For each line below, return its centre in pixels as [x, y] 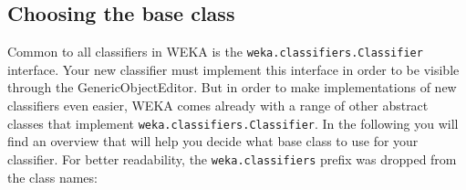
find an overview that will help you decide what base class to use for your [213, 141]
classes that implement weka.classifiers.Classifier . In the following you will [233, 123]
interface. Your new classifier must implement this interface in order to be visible [233, 69]
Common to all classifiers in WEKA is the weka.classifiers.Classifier [215, 52]
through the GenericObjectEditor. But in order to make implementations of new [232, 87]
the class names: [52, 177]
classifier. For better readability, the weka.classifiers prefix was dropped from [232, 158]
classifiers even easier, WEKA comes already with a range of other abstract [218, 106]
